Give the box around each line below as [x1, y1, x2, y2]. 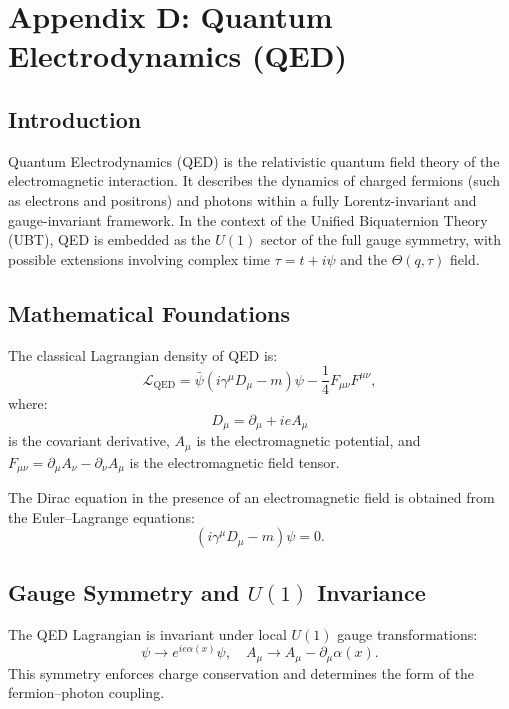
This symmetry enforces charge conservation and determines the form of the [8, 662, 475, 683]
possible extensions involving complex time [8, 248, 271, 269]
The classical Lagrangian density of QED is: [8, 344, 278, 365]
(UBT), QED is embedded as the [8, 229, 211, 250]
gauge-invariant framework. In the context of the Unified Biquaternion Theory [8, 209, 488, 230]
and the [340, 248, 387, 269]
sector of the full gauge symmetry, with [260, 229, 502, 250]
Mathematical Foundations [8, 297, 291, 328]
